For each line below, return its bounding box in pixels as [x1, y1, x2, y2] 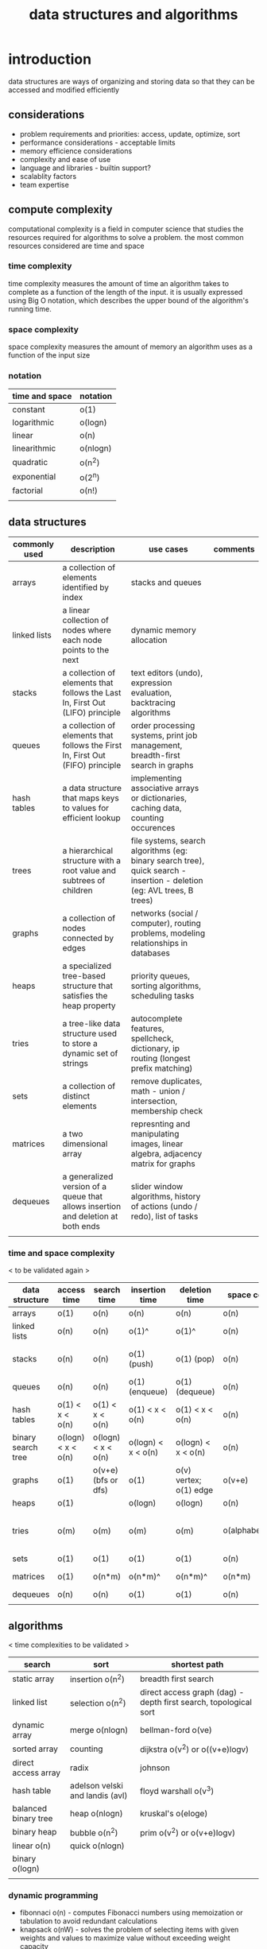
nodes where [62, 624, 111, 635]
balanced [12, 1803, 48, 1814]
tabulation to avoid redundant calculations [19, 1916, 157, 1926]
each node [62, 634, 103, 645]
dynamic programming [8, 1889, 99, 1901]
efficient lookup [62, 812, 121, 823]
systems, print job [130, 730, 198, 741]
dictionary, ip [130, 1043, 180, 1054]
